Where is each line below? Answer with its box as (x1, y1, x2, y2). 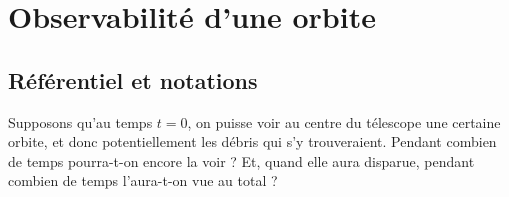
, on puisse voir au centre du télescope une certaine (187, 111, 501, 132)
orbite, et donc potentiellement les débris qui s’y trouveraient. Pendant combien (8, 131, 497, 152)
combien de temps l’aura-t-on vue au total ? (8, 170, 278, 191)
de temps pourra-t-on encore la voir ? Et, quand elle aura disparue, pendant (8, 150, 475, 171)
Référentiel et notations (8, 64, 258, 95)
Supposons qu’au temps (8, 111, 153, 132)
